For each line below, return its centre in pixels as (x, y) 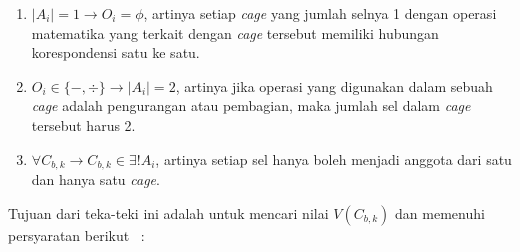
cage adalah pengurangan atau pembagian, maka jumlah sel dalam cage (251, 105)
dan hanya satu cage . (95, 179)
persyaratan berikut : (76, 234)
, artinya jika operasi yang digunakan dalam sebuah (334, 85)
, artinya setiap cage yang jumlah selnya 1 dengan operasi (320, 13)
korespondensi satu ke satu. (115, 52)
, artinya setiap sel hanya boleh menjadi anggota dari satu (333, 158)
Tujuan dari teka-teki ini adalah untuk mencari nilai (168, 212)
